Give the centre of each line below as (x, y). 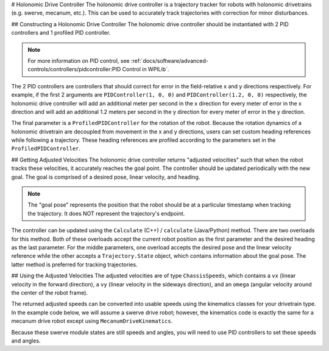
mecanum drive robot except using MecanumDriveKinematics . (92, 321)
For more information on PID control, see (79, 60)
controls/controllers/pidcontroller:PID (74, 69)
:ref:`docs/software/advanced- (170, 60)
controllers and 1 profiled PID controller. (61, 33)
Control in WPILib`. (146, 69)
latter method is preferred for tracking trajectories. (74, 264)
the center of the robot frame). (50, 292)
